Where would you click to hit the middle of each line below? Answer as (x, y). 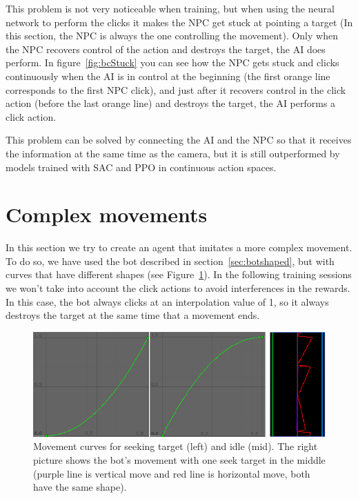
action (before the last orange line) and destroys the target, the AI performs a (171, 103)
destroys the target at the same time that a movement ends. (133, 315)
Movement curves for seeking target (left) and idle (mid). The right (176, 446)
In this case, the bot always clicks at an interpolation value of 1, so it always (167, 301)
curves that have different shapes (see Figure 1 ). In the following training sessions (179, 274)
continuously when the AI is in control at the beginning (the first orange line (168, 76)
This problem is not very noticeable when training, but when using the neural (170, 8)
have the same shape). (80, 487)
